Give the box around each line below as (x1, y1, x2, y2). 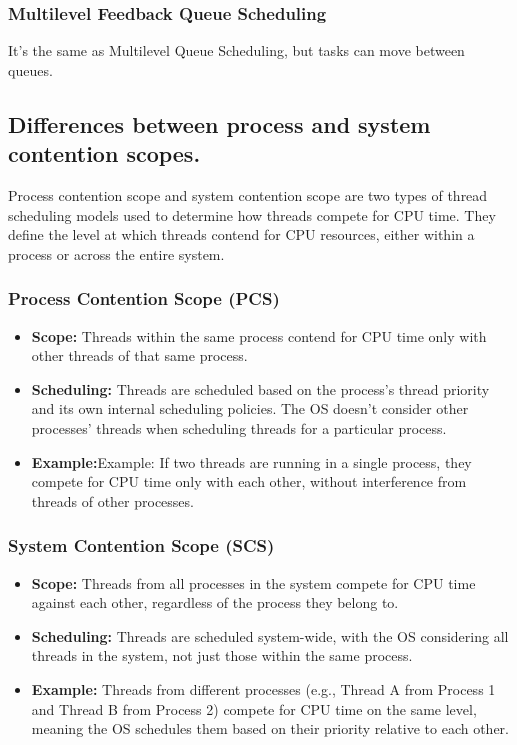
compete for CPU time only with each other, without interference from (31, 471, 467, 492)
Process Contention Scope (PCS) (8, 286, 280, 311)
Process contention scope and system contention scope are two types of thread (8, 185, 488, 205)
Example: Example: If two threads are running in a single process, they (31, 451, 472, 472)
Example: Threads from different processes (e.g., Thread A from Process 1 (31, 678, 496, 699)
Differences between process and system (8, 108, 431, 139)
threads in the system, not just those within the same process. (31, 645, 413, 666)
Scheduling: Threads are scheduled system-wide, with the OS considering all (31, 625, 509, 646)
